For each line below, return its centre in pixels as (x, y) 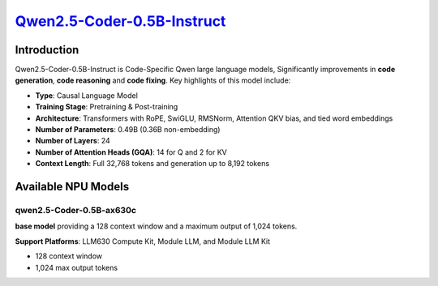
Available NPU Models (72, 187)
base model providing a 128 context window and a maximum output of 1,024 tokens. (156, 226)
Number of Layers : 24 (73, 141)
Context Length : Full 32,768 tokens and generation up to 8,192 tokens (152, 164)
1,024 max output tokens (76, 267)
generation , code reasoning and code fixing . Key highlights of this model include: (153, 80)
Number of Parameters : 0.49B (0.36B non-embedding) (128, 130)
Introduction (47, 50)
